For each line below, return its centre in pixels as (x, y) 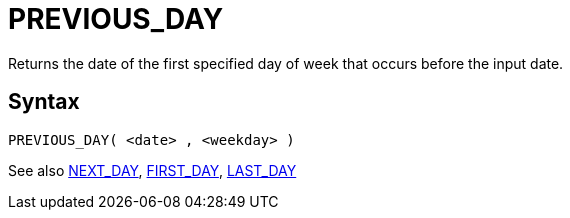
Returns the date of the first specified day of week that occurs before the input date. (286, 63)
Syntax (44, 102)
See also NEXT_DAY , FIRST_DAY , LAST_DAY (152, 170)
